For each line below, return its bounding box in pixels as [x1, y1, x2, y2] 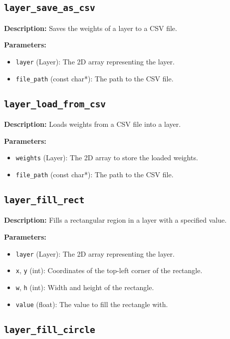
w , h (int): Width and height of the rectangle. [15, 282, 154, 292]
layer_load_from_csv [4, 98, 106, 109]
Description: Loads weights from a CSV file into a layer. [4, 119, 181, 129]
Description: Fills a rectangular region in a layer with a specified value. [4, 215, 227, 225]
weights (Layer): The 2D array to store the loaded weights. [15, 152, 198, 163]
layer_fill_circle [4, 324, 95, 335]
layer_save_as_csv [4, 2, 95, 13]
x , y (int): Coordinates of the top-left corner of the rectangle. [15, 265, 203, 276]
